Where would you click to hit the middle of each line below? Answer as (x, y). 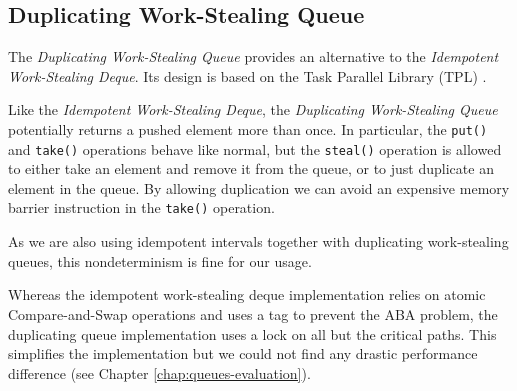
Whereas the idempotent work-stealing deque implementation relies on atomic (247, 294)
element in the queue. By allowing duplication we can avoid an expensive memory (259, 187)
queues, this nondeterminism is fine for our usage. (160, 260)
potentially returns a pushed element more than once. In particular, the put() (248, 128)
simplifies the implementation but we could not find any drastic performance (243, 353)
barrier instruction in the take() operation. (141, 207)
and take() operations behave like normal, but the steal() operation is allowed (255, 148)
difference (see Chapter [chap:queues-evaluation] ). (159, 372)
